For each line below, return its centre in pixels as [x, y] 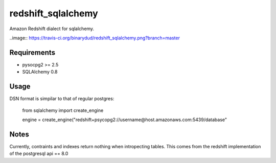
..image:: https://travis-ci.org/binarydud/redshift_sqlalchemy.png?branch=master [95, 38]
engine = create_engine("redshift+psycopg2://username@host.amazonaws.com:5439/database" [125, 120]
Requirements [32, 52]
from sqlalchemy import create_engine [63, 110]
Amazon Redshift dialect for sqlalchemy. [52, 29]
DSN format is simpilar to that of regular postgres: [62, 99]
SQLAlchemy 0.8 [40, 72]
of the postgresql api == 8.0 [39, 154]
